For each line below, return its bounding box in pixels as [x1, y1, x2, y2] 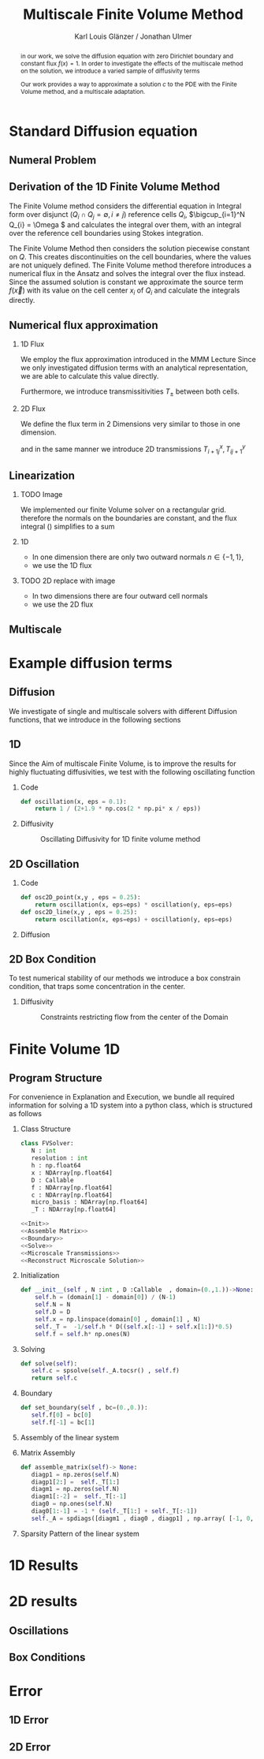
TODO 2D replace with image [20, 576, 116, 585]
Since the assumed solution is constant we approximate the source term [9, 277, 244, 286]
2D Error [9, 1740, 51, 1753]
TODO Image [20, 490, 63, 499]
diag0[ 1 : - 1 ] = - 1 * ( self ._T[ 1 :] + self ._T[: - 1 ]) [31, 1507, 198, 1515]
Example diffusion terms [9, 654, 173, 672]
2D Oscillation [9, 857, 80, 871]
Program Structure [9, 1071, 103, 1085]
